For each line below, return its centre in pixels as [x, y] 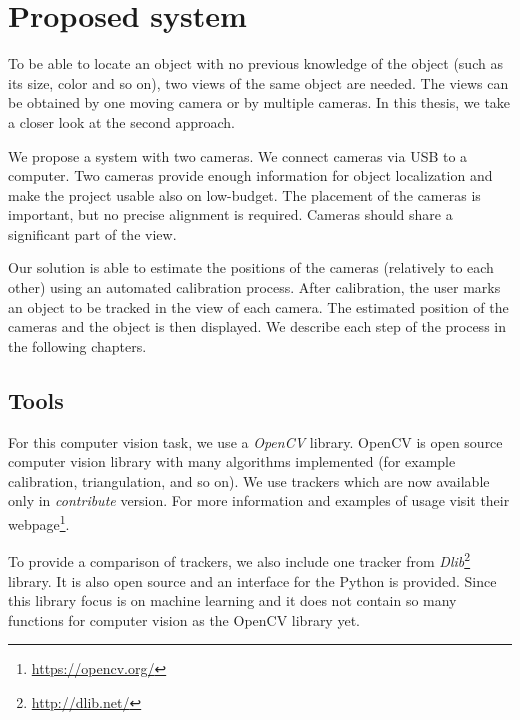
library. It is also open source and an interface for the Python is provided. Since [252, 580]
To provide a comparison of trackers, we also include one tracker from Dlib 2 [239, 559]
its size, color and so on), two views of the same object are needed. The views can [258, 82]
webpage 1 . [39, 522]
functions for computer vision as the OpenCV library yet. [184, 619]
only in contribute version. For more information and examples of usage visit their [259, 500]
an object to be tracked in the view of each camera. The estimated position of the [258, 306]
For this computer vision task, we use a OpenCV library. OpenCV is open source [255, 441]
